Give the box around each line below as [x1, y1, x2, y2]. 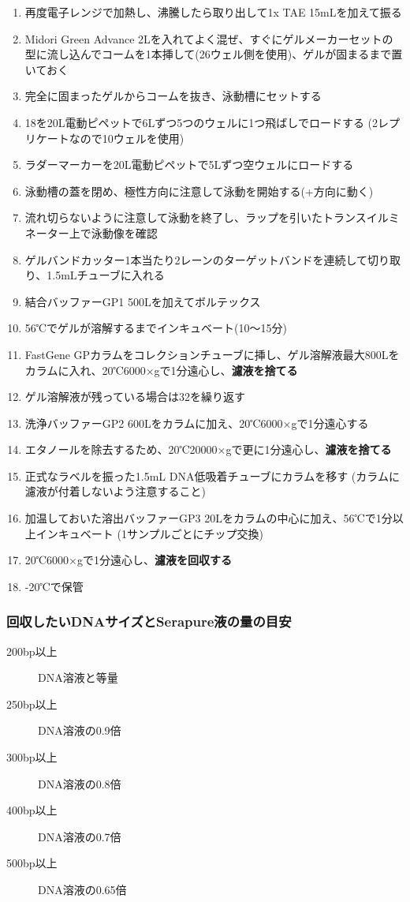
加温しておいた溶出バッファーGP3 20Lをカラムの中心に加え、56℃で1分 [24, 510, 393, 526]
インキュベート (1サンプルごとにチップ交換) [35, 525, 263, 541]
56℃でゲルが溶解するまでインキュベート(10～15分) [24, 320, 287, 336]
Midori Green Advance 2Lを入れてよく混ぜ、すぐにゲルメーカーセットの [24, 30, 393, 47]
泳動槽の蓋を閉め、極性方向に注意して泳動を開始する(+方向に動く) [24, 182, 374, 199]
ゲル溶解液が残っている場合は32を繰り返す [24, 388, 246, 405]
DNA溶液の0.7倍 [38, 828, 121, 844]
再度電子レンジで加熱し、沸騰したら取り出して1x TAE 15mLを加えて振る [24, 4, 402, 20]
